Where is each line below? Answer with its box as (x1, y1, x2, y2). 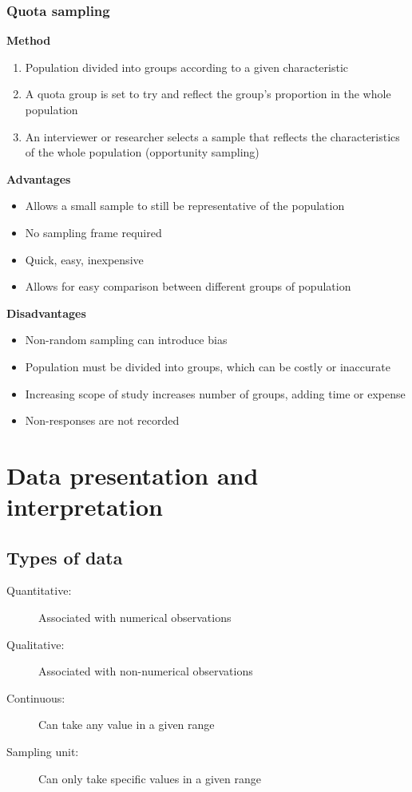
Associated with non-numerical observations (38, 663, 253, 679)
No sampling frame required (25, 224, 162, 240)
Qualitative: (6, 636, 65, 652)
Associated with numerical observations (38, 609, 232, 626)
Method (6, 32, 51, 49)
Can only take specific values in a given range (38, 770, 262, 786)
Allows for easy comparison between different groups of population (25, 278, 351, 295)
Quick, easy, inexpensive (25, 251, 144, 267)
